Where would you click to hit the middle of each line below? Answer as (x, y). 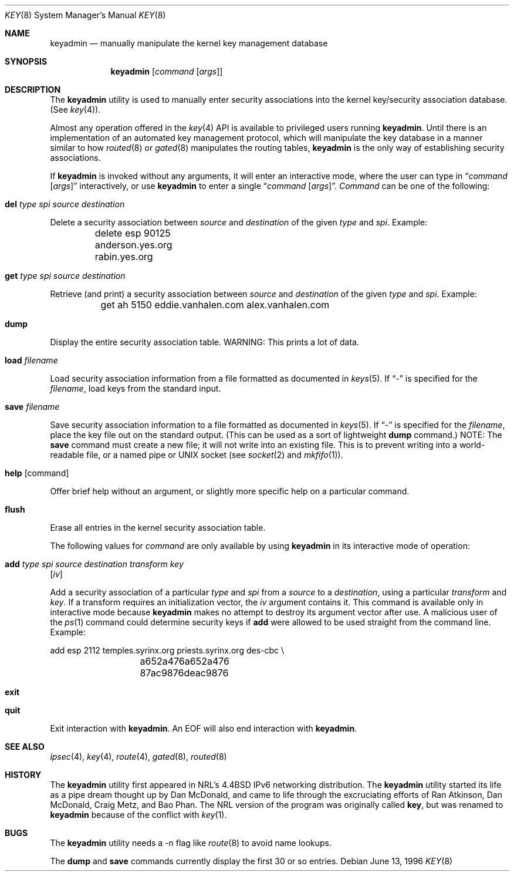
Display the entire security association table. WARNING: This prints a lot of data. (204, 342)
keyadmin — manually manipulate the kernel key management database (189, 43)
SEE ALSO (25, 747)
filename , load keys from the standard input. (136, 388)
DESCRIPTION (33, 90)
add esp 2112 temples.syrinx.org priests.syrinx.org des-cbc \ (167, 650)
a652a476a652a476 (185, 661)
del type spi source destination (65, 204)
